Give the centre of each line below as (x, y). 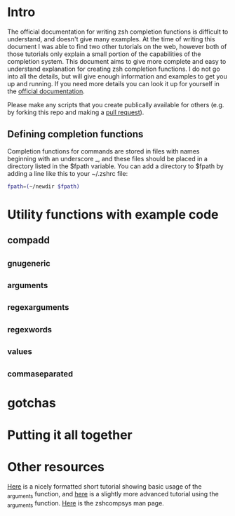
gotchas (32, 403)
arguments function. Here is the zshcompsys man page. (86, 504)
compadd (29, 240)
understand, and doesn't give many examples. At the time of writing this (111, 39)
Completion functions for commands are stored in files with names (103, 151)
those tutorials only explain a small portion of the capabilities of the (104, 54)
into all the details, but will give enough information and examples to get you (117, 76)
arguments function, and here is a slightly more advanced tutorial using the (113, 495)
